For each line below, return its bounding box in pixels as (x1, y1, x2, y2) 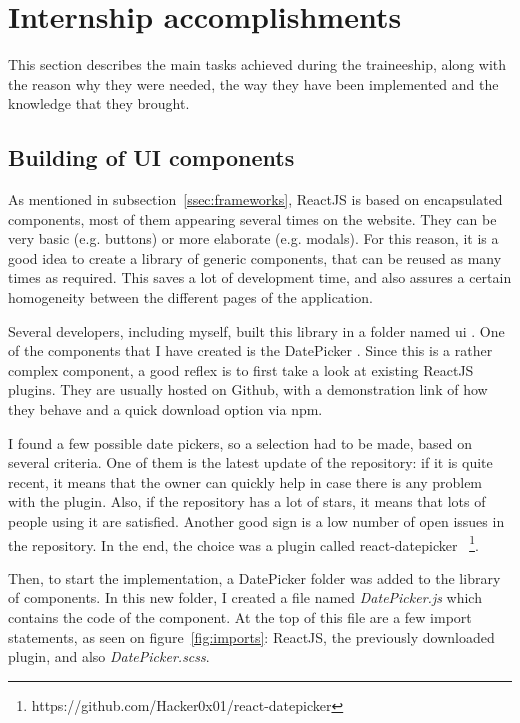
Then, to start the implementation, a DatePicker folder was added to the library (8, 567, 501, 588)
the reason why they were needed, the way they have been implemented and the (8, 73, 499, 94)
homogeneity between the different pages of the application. (8, 287, 373, 308)
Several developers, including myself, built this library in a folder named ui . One (8, 320, 505, 341)
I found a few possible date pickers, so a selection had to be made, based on (8, 432, 473, 453)
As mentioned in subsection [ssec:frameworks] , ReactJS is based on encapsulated (8, 189, 503, 210)
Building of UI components (8, 142, 295, 173)
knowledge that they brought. (8, 93, 190, 114)
